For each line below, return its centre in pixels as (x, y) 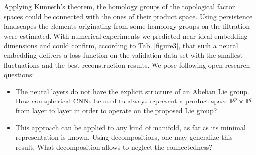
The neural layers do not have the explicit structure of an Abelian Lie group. (132, 91)
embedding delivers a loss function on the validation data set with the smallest (123, 55)
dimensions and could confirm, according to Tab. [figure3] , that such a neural (121, 45)
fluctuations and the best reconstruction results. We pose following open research (127, 65)
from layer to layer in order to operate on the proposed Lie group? (116, 110)
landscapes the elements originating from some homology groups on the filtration (127, 26)
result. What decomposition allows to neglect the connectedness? (114, 146)
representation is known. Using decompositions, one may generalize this (124, 137)
